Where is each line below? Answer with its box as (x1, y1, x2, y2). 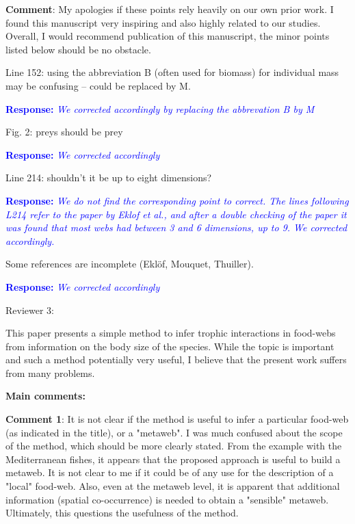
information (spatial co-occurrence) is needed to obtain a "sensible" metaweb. (5, 492, 329, 506)
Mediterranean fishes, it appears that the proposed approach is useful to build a (5, 451, 341, 466)
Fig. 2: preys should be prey (5, 125, 123, 139)
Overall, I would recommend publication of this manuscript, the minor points (5, 29, 330, 43)
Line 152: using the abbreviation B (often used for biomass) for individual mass (5, 65, 339, 79)
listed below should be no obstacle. (5, 42, 151, 56)
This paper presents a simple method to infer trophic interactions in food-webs (5, 326, 336, 340)
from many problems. (5, 365, 95, 380)
